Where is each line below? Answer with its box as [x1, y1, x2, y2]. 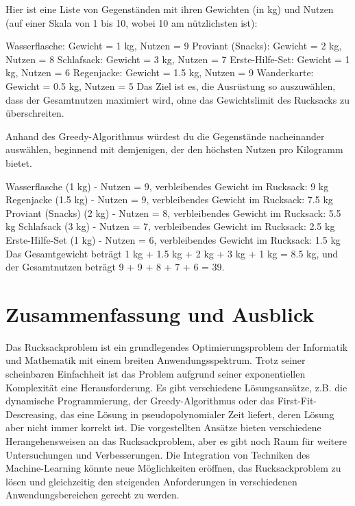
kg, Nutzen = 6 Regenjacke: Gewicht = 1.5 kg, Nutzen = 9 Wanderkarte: [5, 65, 314, 80]
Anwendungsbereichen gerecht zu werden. [5, 487, 180, 502]
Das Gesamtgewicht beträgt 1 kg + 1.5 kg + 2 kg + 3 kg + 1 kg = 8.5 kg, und [5, 246, 339, 260]
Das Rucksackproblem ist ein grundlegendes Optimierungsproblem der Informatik [5, 339, 348, 354]
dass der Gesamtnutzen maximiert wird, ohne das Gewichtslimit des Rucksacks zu [5, 92, 350, 106]
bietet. [5, 155, 32, 170]
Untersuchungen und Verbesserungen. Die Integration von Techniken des [5, 447, 310, 461]
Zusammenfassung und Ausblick [5, 299, 315, 327]
